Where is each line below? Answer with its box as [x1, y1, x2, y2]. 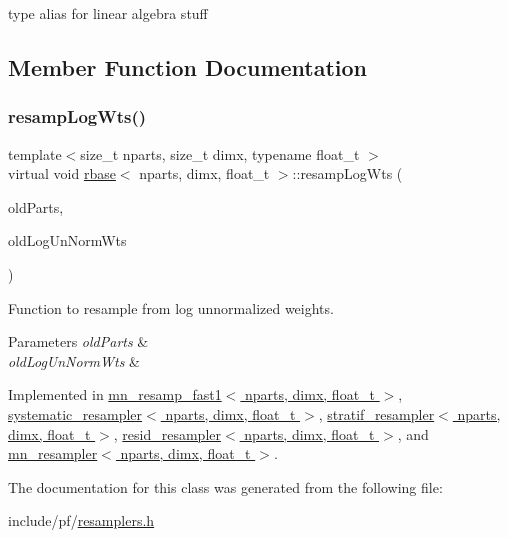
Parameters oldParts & [8, 331, 149, 352]
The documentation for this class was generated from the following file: [8, 476, 443, 497]
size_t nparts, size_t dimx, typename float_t [80, 143, 360, 164]
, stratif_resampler [318, 403, 435, 424]
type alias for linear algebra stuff [8, 3, 208, 23]
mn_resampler [8, 443, 98, 464]
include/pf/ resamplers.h [8, 510, 155, 531]
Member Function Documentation [8, 51, 368, 82]
